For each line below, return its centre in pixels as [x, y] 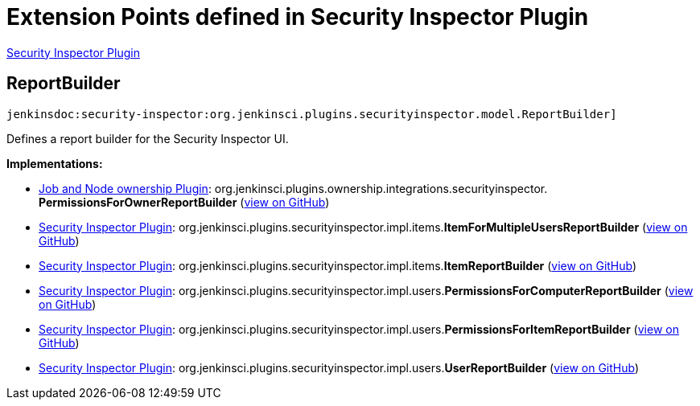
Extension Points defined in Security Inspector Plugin [298, 17]
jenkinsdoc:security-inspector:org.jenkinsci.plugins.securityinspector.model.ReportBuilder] [312, 114]
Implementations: [55, 163]
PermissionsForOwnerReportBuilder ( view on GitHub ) [184, 202]
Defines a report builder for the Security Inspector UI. [148, 138]
